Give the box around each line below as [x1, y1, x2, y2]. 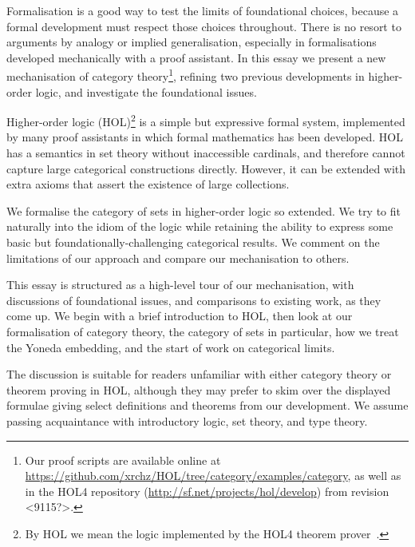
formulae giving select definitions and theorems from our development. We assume [6, 397, 409, 414]
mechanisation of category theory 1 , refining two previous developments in [6, 65, 365, 85]
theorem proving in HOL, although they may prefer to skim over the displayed [6, 381, 391, 398]
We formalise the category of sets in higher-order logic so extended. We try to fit [6, 202, 401, 219]
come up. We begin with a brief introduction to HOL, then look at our [6, 307, 353, 324]
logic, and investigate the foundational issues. [35, 83, 257, 100]
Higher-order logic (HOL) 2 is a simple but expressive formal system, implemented [6, 111, 405, 129]
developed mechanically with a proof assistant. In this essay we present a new [6, 49, 386, 65]
